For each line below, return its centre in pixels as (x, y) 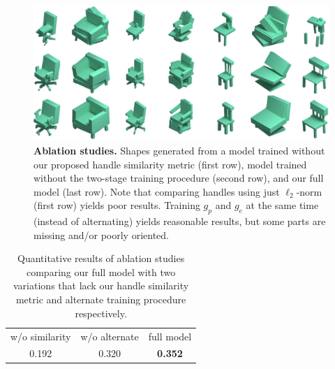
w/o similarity (41, 336)
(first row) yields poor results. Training (117, 205)
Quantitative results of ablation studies (101, 258)
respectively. (101, 313)
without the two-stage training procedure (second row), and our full (179, 178)
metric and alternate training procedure (101, 299)
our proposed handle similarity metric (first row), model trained (170, 164)
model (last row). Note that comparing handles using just (157, 191)
